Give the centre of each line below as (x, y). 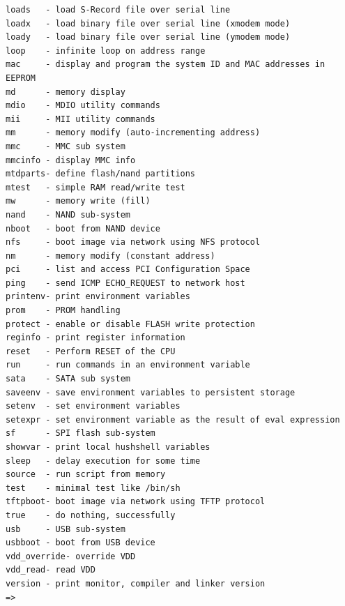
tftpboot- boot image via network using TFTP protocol (136, 502)
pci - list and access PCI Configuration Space (128, 270)
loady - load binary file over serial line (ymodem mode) (148, 37)
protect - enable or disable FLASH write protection (130, 324)
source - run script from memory (86, 475)
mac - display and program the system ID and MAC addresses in (166, 65)
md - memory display (66, 92)
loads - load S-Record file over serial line (118, 10)
